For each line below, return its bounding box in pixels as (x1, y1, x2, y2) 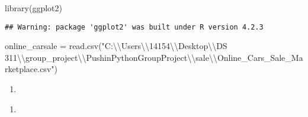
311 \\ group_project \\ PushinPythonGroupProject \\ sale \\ (5, 51, 217, 63)
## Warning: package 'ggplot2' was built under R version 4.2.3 (5, 22, 264, 31)
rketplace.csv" (5, 63, 54, 75)
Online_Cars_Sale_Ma (217, 51, 303, 63)
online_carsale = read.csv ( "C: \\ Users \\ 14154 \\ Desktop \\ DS (5, 40, 227, 52)
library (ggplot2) (5, 2, 62, 14)
